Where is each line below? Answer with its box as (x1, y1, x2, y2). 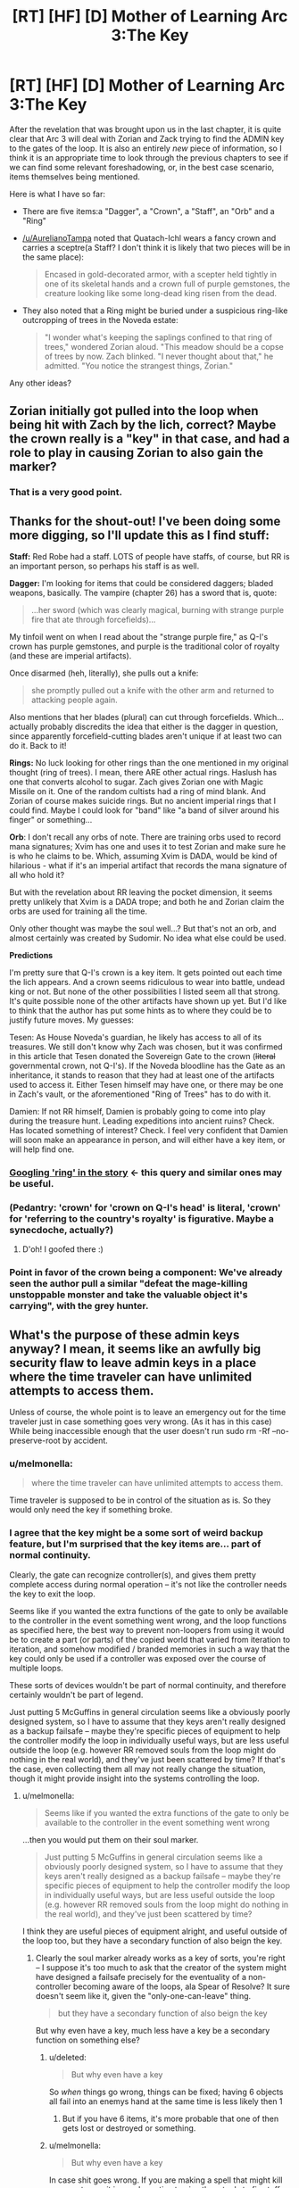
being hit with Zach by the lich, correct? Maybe (9, 418, 277, 433)
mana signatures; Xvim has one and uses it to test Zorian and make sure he (9, 841, 287, 852)
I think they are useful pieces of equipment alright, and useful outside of (21, 1926, 287, 1936)
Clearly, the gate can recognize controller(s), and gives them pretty (9, 1569, 257, 1580)
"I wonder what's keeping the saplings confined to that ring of (44, 332, 272, 343)
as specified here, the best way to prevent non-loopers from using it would (9, 1624, 285, 1635)
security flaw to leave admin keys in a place (9, 1355, 257, 1371)
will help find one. (9, 1144, 75, 1155)
